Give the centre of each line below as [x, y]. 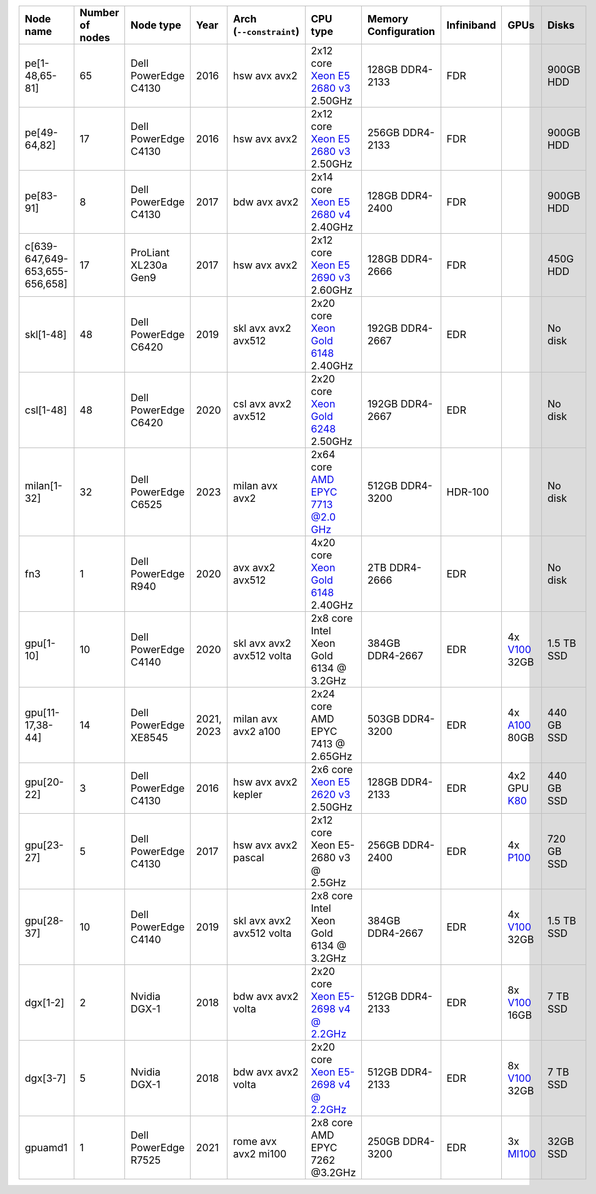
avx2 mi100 [260, 1153]
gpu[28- [44, 920]
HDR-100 [468, 492]
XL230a [149, 265]
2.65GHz [331, 756]
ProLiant [150, 252]
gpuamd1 [46, 1147]
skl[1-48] [45, 334]
